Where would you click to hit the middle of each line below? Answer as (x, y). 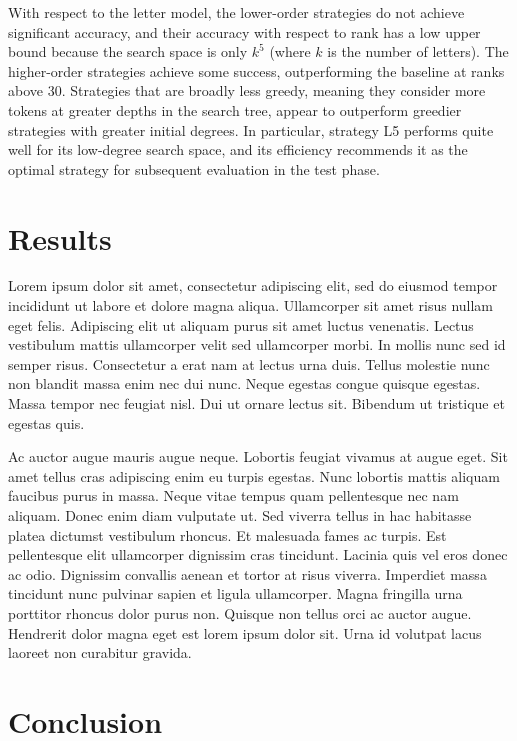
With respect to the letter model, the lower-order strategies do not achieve (236, 12)
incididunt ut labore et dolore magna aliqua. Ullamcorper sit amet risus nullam (251, 305)
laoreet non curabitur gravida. (100, 652)
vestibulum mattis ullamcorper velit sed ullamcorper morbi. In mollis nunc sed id (257, 344)
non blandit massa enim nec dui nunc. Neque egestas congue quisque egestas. (244, 383)
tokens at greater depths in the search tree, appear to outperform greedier (235, 109)
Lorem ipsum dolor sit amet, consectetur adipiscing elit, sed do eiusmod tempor (253, 285)
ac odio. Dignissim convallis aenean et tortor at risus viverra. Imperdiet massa (247, 573)
